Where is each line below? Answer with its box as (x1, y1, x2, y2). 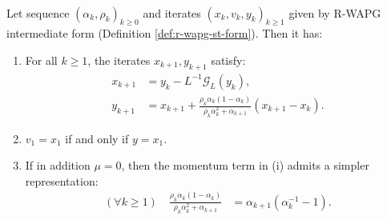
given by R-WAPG (288, 4, 381, 21)
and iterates (143, 4, 201, 21)
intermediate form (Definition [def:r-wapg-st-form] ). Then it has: (6, 25, 323, 42)
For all (25, 51, 58, 68)
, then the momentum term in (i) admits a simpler (121, 157, 369, 174)
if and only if (65, 130, 129, 146)
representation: (25, 172, 99, 189)
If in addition (25, 157, 91, 174)
